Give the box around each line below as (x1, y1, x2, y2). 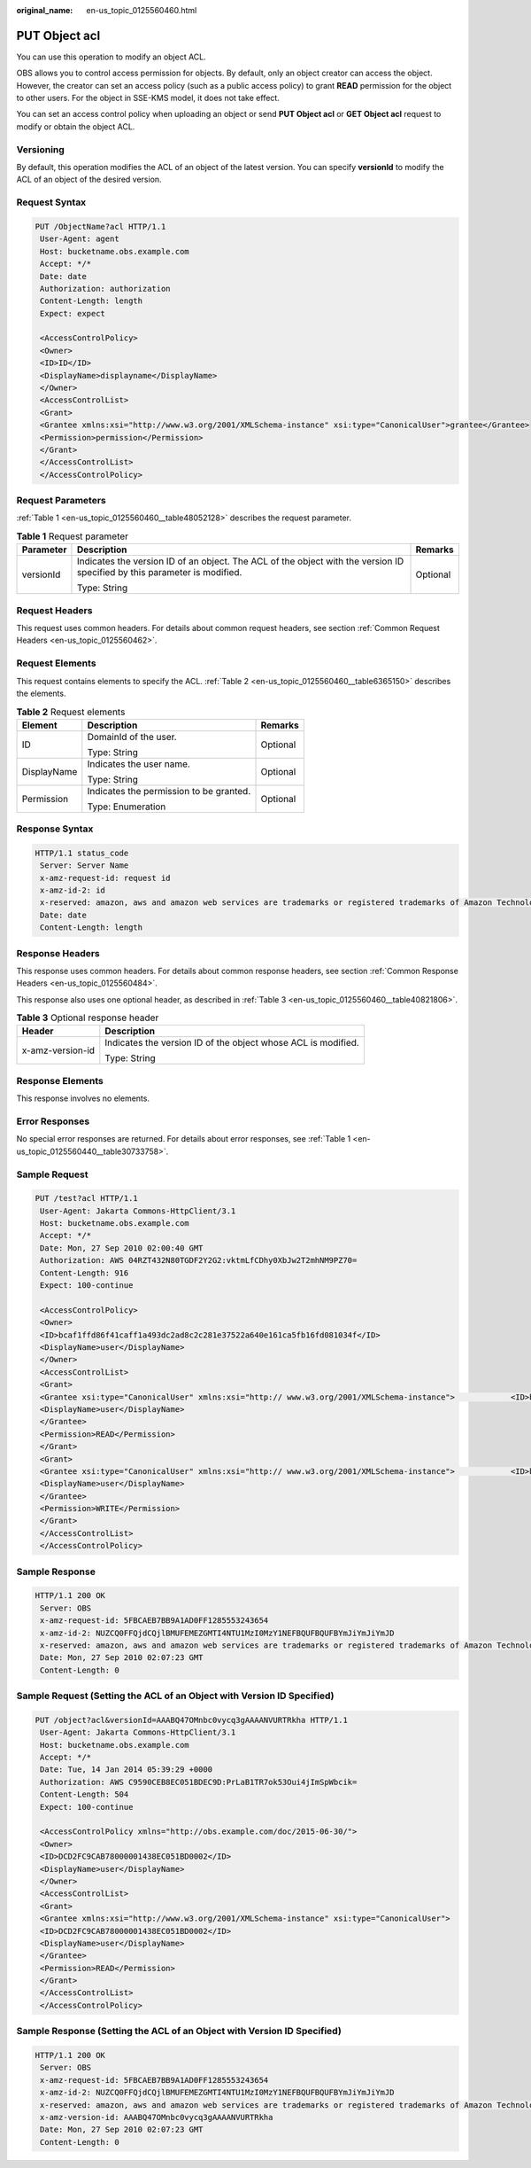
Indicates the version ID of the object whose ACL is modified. (104, 1037, 360, 1049)
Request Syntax (16, 196, 87, 208)
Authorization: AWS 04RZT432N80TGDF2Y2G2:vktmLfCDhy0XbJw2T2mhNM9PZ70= (40, 1255, 358, 1266)
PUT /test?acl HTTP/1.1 (35, 1193, 139, 1204)
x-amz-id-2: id (40, 885, 106, 895)
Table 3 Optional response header (16, 1011, 159, 1024)
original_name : (16, 5, 73, 15)
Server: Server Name (40, 861, 129, 870)
